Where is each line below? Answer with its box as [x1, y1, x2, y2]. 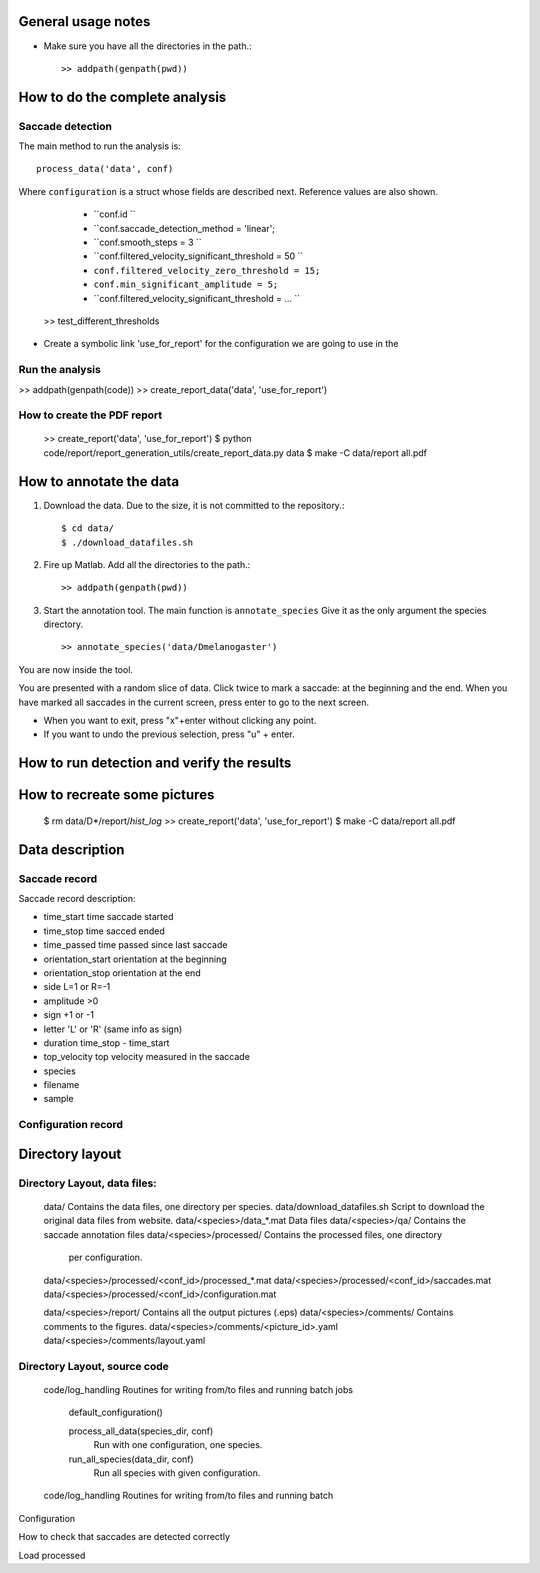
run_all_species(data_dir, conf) [68, 1453, 194, 1465]
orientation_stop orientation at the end [43, 966, 201, 979]
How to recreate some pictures [18, 786, 215, 804]
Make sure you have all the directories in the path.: [43, 40, 252, 52]
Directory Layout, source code [18, 1359, 170, 1373]
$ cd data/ [61, 523, 115, 534]
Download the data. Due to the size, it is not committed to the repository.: [43, 499, 345, 511]
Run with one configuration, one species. [93, 1439, 263, 1451]
